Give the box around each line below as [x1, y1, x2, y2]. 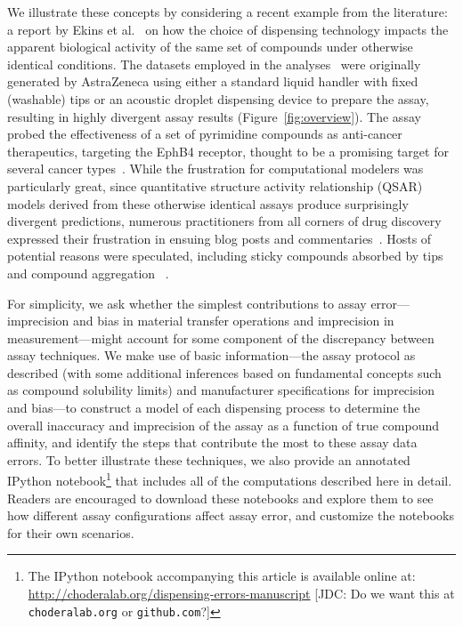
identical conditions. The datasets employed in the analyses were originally [7, 54, 421, 73]
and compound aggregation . [7, 263, 169, 282]
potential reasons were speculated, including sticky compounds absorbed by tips [7, 246, 443, 265]
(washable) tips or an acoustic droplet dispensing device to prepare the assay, [7, 89, 429, 108]
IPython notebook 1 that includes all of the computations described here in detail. [7, 469, 452, 490]
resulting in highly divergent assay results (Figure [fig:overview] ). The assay [7, 107, 421, 125]
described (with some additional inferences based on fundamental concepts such [7, 363, 442, 382]
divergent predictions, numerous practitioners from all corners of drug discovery [7, 212, 442, 230]
